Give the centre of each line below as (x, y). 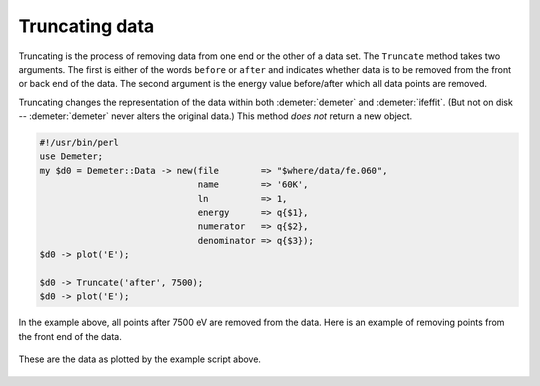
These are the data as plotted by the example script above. (140, 359)
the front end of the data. (70, 336)
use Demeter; (71, 156)
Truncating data (86, 26)
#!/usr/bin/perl (79, 143)
